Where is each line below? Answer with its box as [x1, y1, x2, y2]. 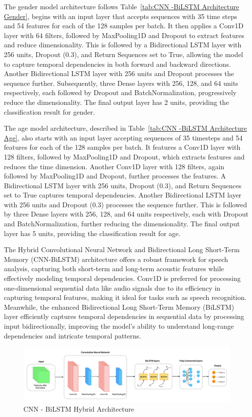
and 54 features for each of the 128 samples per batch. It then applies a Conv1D [4, 20, 244, 31]
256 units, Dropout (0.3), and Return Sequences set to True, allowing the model [4, 49, 243, 59]
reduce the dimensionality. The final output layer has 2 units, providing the [4, 97, 229, 107]
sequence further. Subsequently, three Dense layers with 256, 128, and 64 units [4, 78, 238, 88]
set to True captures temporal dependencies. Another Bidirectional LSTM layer [4, 190, 242, 200]
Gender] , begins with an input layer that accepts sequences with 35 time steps [4, 11, 237, 21]
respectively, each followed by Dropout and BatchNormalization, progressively [4, 87, 237, 98]
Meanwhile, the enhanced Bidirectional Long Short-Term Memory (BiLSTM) [4, 301, 234, 312]
